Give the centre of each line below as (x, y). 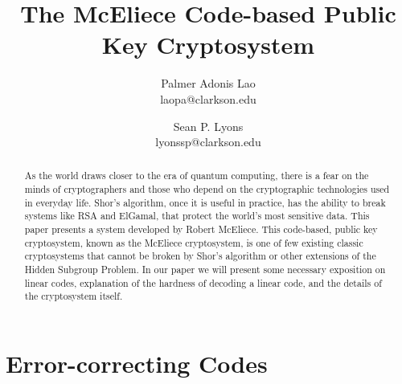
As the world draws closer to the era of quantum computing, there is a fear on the (197, 176)
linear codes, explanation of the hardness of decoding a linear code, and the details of (203, 282)
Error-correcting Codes (137, 364)
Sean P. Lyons (208, 126)
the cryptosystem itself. (74, 296)
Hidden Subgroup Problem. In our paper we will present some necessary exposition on (205, 270)
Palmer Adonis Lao (208, 83)
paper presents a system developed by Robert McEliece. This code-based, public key (201, 229)
